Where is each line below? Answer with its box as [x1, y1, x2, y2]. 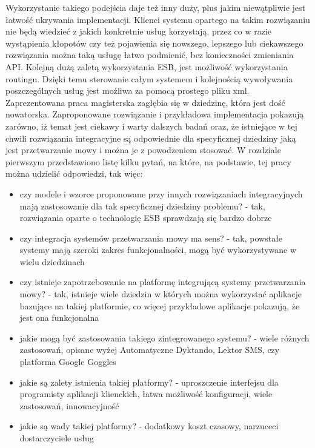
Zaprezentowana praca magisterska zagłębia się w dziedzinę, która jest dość [5, 96, 285, 108]
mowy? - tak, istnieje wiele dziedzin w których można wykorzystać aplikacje [19, 288, 302, 300]
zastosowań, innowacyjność [19, 399, 119, 412]
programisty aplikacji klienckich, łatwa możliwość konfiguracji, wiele [19, 387, 273, 400]
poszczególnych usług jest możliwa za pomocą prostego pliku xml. [5, 84, 250, 97]
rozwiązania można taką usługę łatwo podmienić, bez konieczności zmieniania [5, 48, 294, 61]
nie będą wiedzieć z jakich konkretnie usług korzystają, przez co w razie [5, 25, 271, 38]
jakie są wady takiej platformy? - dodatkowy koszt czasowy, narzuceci [19, 420, 279, 432]
